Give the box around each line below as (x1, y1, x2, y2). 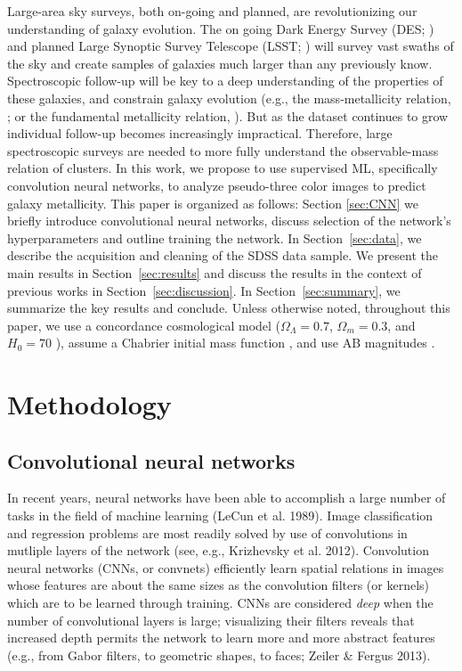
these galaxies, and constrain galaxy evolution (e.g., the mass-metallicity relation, (7, 88, 451, 107)
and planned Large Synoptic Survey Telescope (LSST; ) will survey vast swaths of (7, 37, 454, 55)
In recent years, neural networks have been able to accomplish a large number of (7, 488, 446, 507)
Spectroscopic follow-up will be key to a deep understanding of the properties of (7, 71, 443, 90)
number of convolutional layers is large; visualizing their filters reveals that (7, 610, 415, 629)
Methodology (7, 386, 172, 422)
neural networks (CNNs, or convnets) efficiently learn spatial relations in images (7, 558, 444, 577)
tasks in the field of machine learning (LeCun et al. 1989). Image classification (7, 506, 434, 525)
